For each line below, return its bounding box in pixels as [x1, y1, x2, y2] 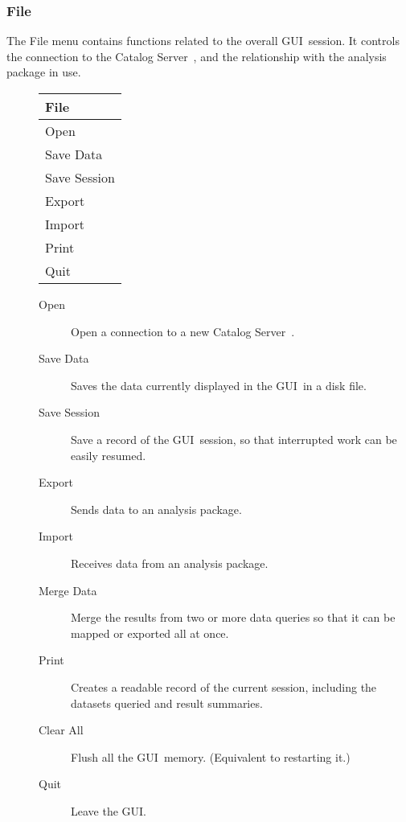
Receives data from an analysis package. [71, 554, 269, 571]
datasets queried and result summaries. [71, 694, 263, 711]
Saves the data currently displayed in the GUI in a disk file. [71, 376, 367, 393]
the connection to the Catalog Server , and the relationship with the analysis [6, 47, 387, 64]
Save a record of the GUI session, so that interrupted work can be [71, 430, 397, 447]
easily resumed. [71, 446, 146, 463]
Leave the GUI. [71, 802, 146, 819]
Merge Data [39, 582, 97, 598]
